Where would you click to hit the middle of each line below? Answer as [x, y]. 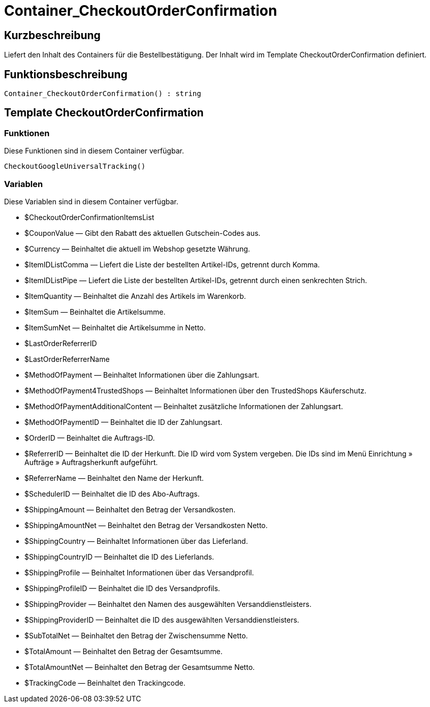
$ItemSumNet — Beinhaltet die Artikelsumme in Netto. [115, 327]
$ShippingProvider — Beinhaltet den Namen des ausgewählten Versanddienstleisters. [168, 604]
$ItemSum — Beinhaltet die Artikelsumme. [95, 312]
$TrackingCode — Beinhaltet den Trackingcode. [105, 683]
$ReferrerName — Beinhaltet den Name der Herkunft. [114, 478]
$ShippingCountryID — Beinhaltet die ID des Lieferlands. [119, 557]
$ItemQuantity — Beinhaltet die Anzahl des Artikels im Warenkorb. [135, 296]
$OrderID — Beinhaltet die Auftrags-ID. [90, 438]
